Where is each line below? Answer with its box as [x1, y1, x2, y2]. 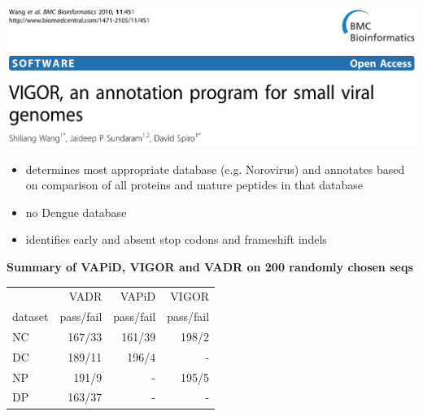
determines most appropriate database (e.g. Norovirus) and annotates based [25, 160, 405, 177]
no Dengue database [25, 203, 127, 220]
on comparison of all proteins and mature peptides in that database [25, 176, 364, 193]
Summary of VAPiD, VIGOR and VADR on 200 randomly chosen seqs [7, 258, 413, 275]
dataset [12, 308, 49, 325]
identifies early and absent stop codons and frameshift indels [25, 231, 327, 248]
